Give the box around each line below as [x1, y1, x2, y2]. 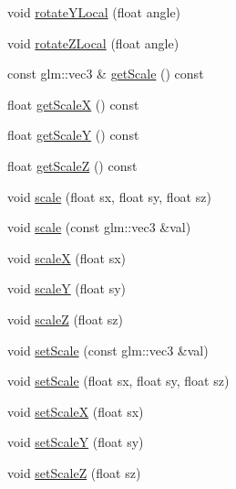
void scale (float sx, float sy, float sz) [7, 186, 211, 206]
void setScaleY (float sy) [7, 432, 144, 452]
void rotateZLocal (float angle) [7, 33, 180, 52]
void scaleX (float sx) [7, 248, 127, 267]
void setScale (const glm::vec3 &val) [7, 340, 209, 359]
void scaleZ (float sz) [7, 309, 123, 328]
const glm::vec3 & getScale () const [7, 64, 204, 83]
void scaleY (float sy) [7, 279, 127, 298]
